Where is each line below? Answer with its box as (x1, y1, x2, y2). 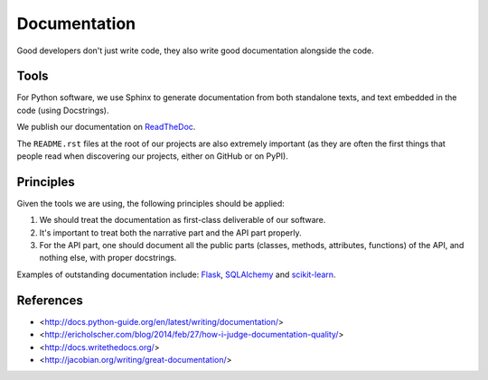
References (16, 292, 83, 308)
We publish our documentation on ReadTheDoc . (16, 122, 196, 133)
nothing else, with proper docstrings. (39, 253, 177, 264)
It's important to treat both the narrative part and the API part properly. (39, 227, 302, 238)
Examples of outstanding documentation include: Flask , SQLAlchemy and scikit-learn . (16, 269, 336, 280)
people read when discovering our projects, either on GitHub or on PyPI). (16, 151, 288, 162)
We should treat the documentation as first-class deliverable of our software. (39, 215, 326, 226)
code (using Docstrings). (16, 105, 109, 116)
